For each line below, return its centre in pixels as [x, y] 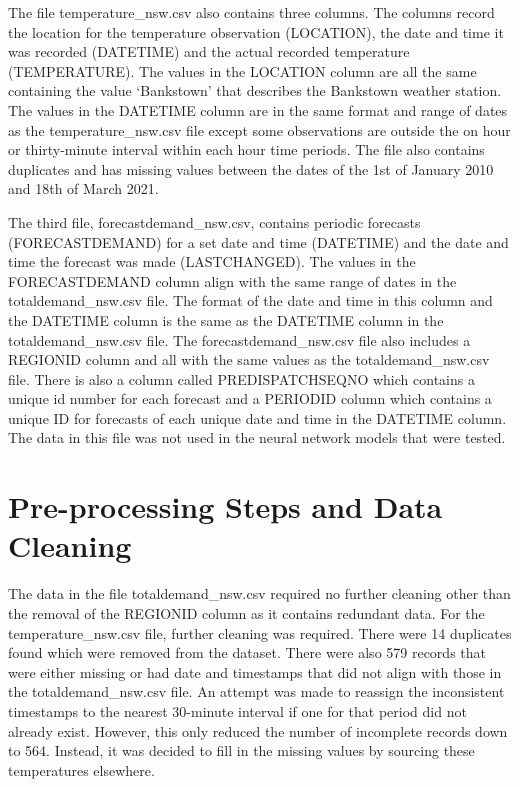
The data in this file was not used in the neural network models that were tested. [257, 437]
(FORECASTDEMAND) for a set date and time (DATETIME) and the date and [258, 241]
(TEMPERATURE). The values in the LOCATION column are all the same [242, 70]
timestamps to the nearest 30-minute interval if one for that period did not [237, 710]
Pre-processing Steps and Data [225, 506]
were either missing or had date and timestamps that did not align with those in [255, 671]
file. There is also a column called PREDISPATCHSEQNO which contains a [241, 378]
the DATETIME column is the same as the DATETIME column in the [226, 319]
